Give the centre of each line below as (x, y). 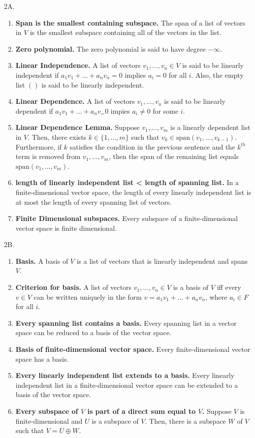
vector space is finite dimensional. (66, 228)
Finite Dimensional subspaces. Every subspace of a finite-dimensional (127, 218)
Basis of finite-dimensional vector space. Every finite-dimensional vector (133, 349)
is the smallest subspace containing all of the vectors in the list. (126, 32)
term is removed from (48, 156)
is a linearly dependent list (210, 127)
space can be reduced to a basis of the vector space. (93, 332)
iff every (229, 287)
